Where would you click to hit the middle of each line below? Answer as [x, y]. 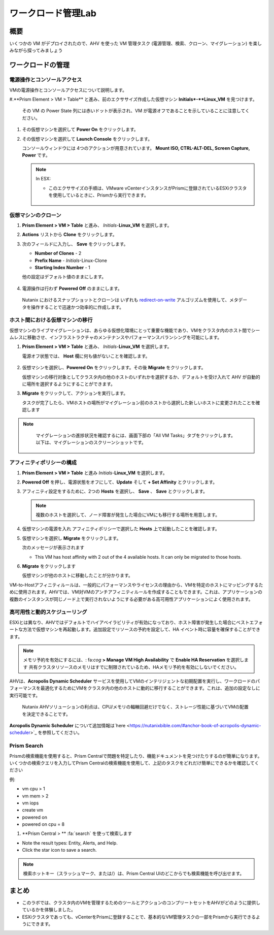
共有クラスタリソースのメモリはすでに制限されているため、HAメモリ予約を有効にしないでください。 [134, 667]
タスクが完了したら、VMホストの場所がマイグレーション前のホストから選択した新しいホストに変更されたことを [139, 402]
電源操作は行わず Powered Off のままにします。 [72, 288]
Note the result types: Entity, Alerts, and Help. [70, 843]
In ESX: [43, 179]
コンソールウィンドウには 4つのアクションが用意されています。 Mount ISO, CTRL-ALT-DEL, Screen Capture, [136, 148]
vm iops [30, 803]
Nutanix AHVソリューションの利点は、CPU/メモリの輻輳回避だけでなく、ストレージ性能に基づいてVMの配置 [135, 707]
